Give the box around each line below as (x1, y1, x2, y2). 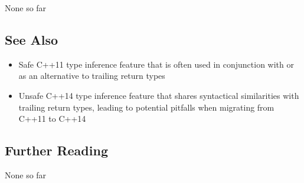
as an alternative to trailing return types (18, 69, 165, 82)
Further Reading (5, 141, 108, 159)
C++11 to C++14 (18, 112, 86, 125)
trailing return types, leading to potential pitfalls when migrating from (18, 101, 274, 113)
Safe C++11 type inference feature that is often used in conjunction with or (18, 58, 294, 70)
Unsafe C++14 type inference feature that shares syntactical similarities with (18, 89, 299, 101)
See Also (5, 30, 58, 48)
